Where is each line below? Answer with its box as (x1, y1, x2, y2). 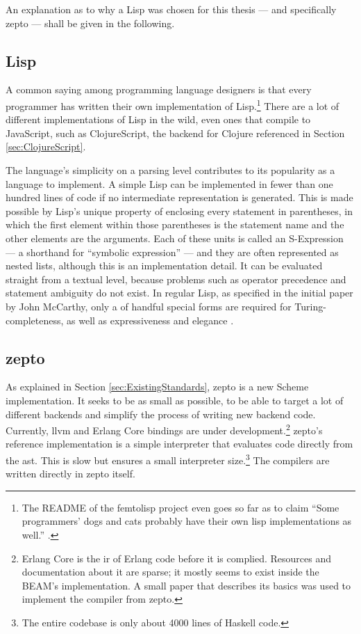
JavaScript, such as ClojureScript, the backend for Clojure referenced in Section (6, 125, 345, 140)
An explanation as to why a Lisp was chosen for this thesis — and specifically (6, 2, 337, 16)
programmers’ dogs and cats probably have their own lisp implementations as (22, 514, 352, 528)
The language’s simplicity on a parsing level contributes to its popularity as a (6, 163, 335, 177)
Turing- (294, 299, 326, 313)
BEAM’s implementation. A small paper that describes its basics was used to (22, 578, 351, 592)
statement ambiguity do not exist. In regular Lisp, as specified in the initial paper (6, 285, 353, 300)
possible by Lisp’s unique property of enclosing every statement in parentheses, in (6, 203, 353, 218)
